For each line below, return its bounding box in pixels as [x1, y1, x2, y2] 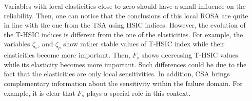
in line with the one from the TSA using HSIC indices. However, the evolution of [4, 20, 246, 30]
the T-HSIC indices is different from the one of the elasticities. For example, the [4, 29, 243, 39]
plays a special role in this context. [86, 87, 191, 98]
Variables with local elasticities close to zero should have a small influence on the [4, 1, 246, 11]
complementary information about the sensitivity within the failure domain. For [4, 78, 243, 88]
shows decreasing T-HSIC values [141, 50, 238, 60]
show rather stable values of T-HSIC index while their [63, 39, 225, 49]
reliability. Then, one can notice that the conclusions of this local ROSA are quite [4, 10, 248, 20]
